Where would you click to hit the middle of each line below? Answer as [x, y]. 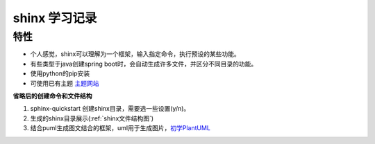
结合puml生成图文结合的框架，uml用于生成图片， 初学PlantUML [120, 128]
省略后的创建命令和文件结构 [52, 96]
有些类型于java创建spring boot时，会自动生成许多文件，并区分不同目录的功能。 [144, 64]
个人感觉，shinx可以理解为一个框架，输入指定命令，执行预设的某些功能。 [135, 54]
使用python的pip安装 [60, 73]
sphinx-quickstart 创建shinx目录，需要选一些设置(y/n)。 [110, 109]
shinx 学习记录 [55, 18]
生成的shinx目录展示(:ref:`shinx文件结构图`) [92, 118]
